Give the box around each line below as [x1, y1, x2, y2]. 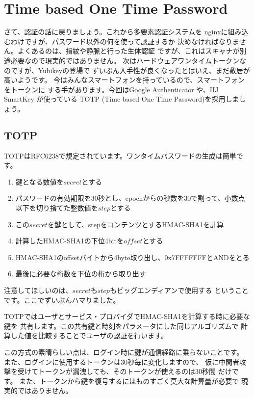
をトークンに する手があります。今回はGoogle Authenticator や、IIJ [4, 84, 219, 94]
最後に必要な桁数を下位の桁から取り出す [15, 268, 146, 279]
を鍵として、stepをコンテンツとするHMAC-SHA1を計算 [47, 219, 224, 229]
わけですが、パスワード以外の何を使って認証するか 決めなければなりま [10, 36, 239, 46]
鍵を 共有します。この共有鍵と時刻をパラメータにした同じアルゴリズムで [4, 320, 239, 331]
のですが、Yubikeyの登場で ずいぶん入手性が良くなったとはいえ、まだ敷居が [4, 65, 250, 75]
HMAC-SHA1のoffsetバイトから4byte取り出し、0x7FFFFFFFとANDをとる [15, 252, 250, 262]
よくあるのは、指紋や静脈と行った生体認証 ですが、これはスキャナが [17, 46, 240, 56]
